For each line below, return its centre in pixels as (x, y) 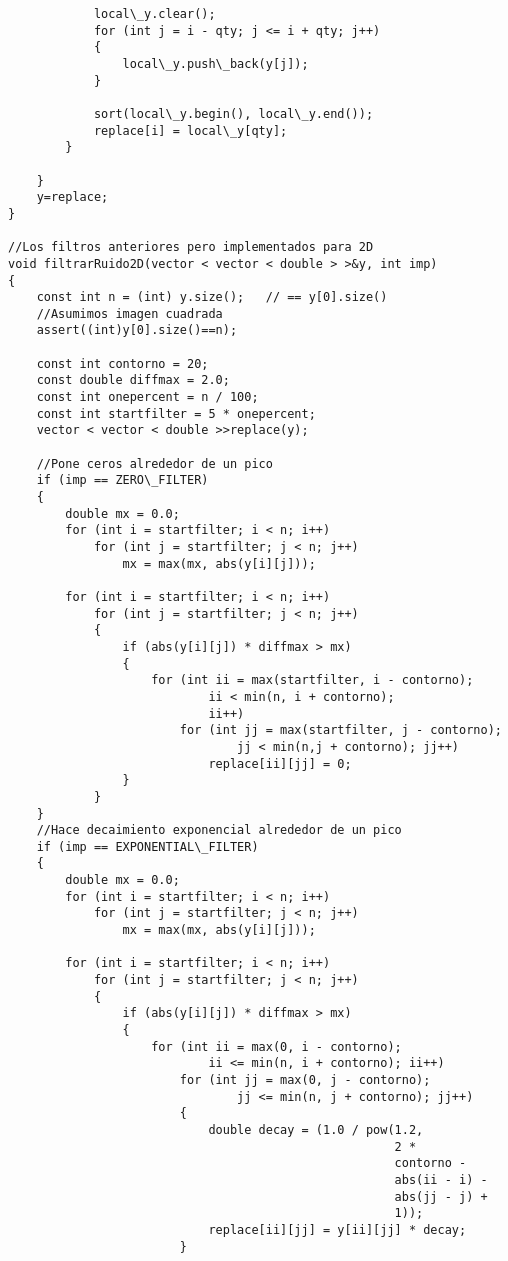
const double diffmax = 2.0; (133, 380)
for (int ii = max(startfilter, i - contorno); (312, 680)
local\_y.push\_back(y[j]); (215, 63)
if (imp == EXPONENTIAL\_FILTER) (147, 846)
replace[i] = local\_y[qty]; (190, 130)
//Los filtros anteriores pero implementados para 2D (191, 247)
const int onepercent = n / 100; (147, 397)
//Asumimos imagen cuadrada (129, 313)
